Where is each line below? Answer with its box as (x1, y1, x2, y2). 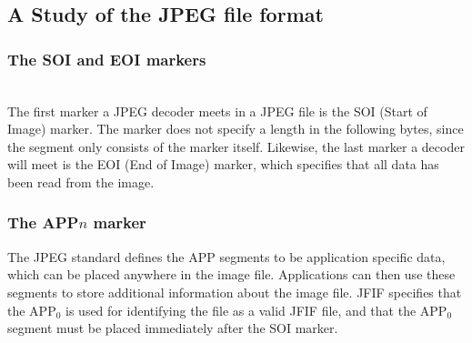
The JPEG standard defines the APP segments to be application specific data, (7, 247, 446, 266)
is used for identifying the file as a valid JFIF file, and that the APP (65, 300, 447, 319)
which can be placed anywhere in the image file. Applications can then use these (7, 265, 456, 284)
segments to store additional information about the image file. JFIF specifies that (7, 282, 462, 301)
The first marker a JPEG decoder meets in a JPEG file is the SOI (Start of (7, 101, 427, 120)
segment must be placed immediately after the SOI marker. (7, 318, 338, 338)
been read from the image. (7, 172, 155, 191)
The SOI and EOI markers (7, 47, 206, 70)
